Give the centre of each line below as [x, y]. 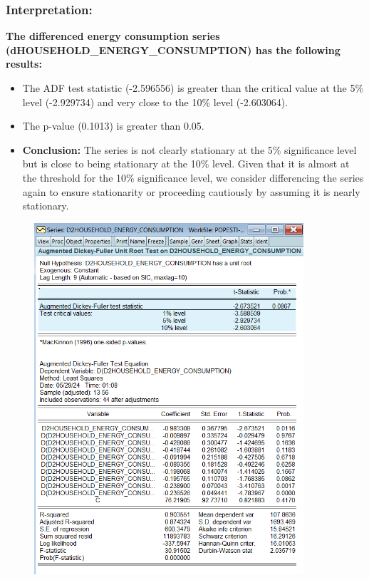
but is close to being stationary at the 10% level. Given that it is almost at [186, 164]
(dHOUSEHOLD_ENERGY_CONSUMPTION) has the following [173, 50]
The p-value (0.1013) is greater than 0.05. [113, 126]
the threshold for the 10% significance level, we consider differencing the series [193, 177]
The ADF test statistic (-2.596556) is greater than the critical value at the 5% [193, 88]
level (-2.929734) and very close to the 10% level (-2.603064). [155, 102]
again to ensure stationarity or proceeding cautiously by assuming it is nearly [191, 191]
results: [24, 64]
